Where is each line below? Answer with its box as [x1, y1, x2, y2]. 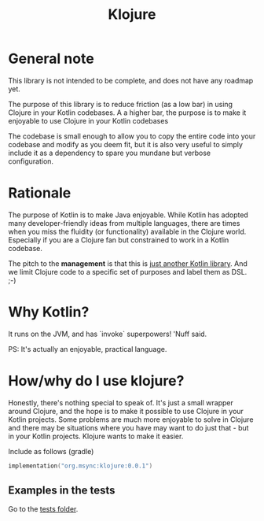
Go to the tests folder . [8, 504, 79, 514]
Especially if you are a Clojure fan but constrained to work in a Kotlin [8, 235, 229, 245]
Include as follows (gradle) [8, 446, 94, 456]
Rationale [8, 184, 71, 202]
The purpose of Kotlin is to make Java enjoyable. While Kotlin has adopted [8, 210, 249, 220]
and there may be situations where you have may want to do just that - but [8, 423, 249, 432]
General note [8, 50, 94, 68]
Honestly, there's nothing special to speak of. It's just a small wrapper [8, 397, 233, 407]
